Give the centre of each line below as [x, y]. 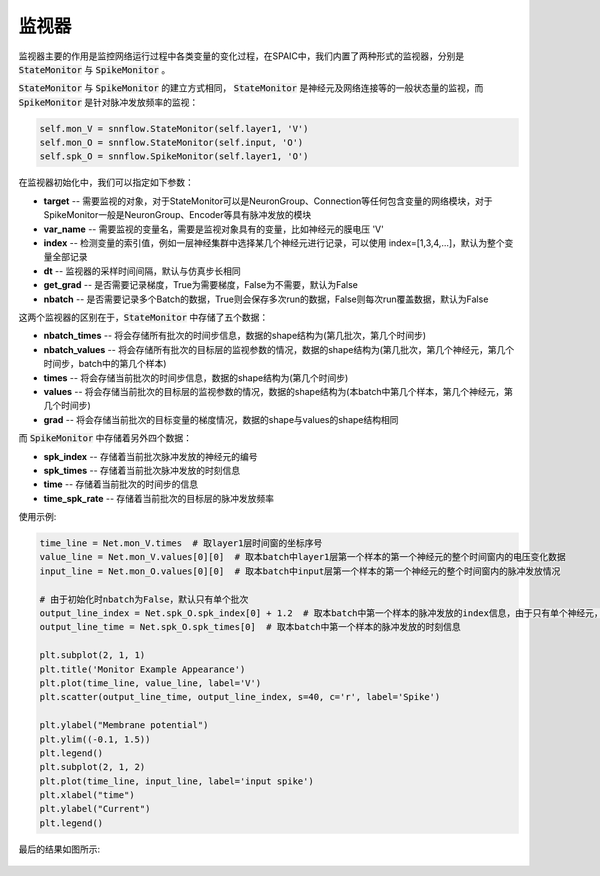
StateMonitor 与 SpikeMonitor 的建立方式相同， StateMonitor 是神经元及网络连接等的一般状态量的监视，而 [251, 88]
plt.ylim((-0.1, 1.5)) [95, 739]
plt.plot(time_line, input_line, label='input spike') [176, 781]
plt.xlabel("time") [87, 795]
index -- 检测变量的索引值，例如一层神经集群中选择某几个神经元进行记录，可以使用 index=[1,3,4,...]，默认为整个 [274, 243]
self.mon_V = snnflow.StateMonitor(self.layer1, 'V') [174, 128]
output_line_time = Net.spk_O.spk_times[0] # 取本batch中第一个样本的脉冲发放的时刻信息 [250, 627]
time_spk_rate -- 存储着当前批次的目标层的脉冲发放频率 [159, 498]
